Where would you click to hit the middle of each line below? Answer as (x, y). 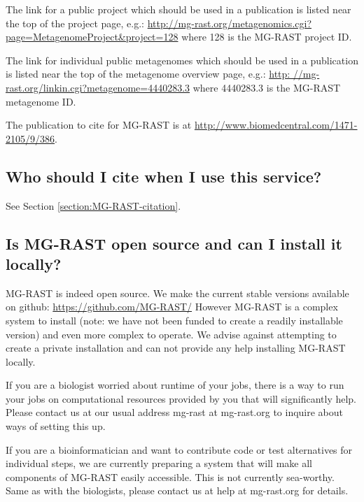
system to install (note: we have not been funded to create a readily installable (174, 320)
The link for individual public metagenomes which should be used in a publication (182, 60)
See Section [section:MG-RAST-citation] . (93, 205)
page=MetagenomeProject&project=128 (92, 37)
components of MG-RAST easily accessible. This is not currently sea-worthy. (170, 476)
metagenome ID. (41, 101)
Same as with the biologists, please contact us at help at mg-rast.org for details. (177, 490)
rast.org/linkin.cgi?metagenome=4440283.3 (98, 87)
